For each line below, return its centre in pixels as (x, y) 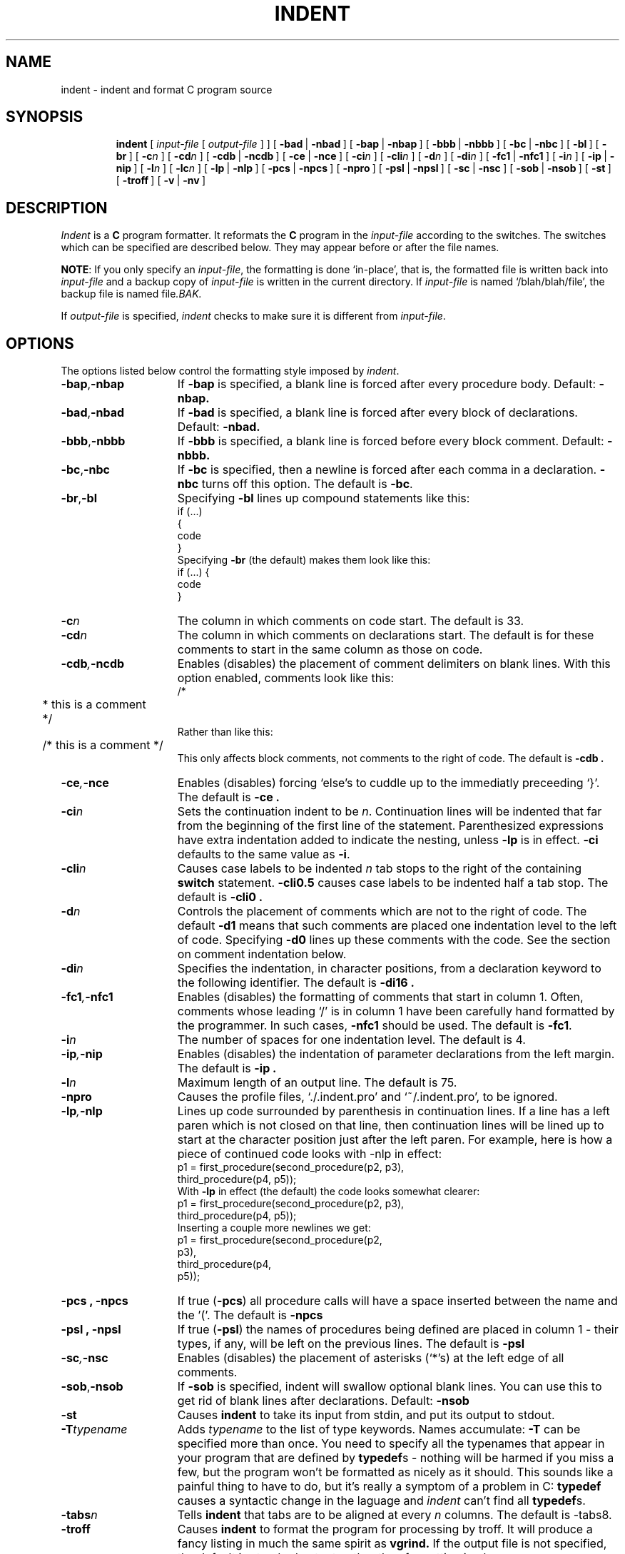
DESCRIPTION (57, 208)
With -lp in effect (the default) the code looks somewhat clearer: (329, 1192)
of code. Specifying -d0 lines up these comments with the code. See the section (394, 940)
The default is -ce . (228, 797)
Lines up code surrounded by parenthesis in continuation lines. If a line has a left (393, 1111)
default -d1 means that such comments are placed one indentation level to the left (397, 926)
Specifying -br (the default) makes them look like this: (304, 560)
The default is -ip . (227, 1068)
